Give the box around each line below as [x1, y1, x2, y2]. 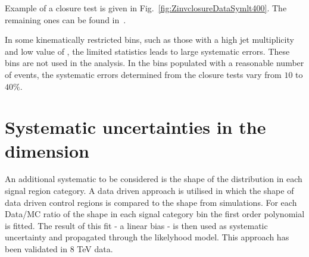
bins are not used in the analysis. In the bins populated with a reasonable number [5, 57, 304, 69]
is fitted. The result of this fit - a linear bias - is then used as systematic [5, 219, 268, 231]
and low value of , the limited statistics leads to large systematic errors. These [5, 45, 290, 57]
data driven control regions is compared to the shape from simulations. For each [5, 196, 297, 208]
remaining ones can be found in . [5, 13, 126, 26]
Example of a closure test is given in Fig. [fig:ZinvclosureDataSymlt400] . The [5, 2, 287, 14]
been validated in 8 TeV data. [5, 243, 113, 255]
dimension [5, 138, 89, 162]
